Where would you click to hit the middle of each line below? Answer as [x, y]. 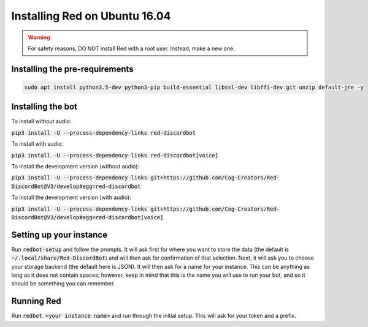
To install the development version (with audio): [71, 197]
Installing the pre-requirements [73, 69]
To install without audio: [41, 121]
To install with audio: [37, 144]
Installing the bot [44, 107]
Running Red [36, 301]
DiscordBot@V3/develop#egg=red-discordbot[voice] [87, 217]
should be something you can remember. [63, 284]
